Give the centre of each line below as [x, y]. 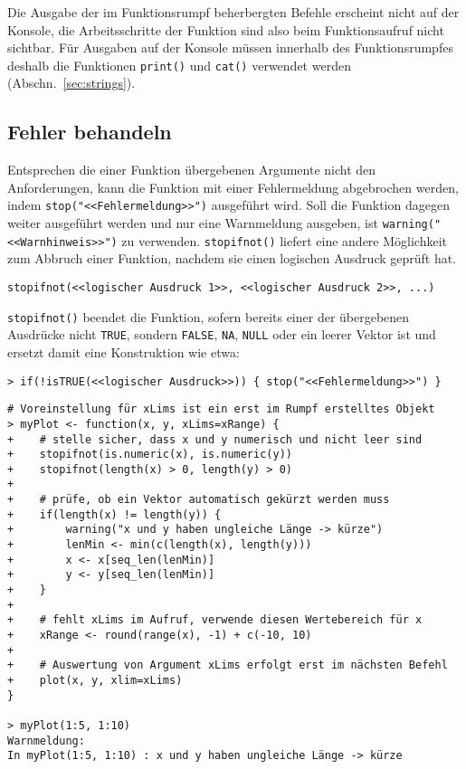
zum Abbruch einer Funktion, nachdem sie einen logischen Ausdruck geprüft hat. [232, 258]
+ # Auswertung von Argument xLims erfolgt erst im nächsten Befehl [228, 665]
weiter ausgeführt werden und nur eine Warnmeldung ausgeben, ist [193, 223]
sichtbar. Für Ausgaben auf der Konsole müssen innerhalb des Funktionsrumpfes [230, 47]
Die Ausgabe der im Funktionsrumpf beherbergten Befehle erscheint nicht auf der [233, 12]
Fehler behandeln [90, 132]
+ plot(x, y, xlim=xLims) [95, 681]
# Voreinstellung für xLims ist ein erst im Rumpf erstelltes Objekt [221, 409]
